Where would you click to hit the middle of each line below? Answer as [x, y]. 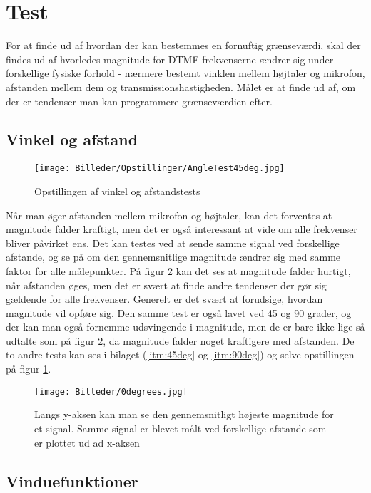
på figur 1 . [29, 369]
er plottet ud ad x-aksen [87, 442]
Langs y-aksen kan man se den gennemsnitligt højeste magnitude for [184, 414]
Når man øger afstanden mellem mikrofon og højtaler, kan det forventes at [169, 215]
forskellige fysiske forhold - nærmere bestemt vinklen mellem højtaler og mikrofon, [185, 73]
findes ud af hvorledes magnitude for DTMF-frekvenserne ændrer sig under [170, 59]
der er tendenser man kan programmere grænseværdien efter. [139, 101]
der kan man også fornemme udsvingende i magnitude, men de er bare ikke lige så [185, 327]
